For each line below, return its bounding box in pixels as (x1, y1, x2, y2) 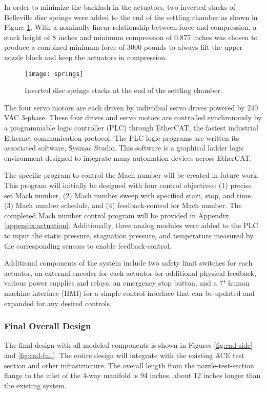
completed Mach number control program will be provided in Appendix (4, 210, 229, 220)
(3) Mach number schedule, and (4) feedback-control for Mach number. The (4, 200, 242, 211)
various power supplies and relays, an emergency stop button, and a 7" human (4, 277, 250, 288)
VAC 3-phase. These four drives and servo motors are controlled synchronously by (4, 112, 262, 123)
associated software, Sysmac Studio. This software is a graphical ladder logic (4, 142, 244, 153)
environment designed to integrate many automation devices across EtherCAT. (4, 152, 252, 163)
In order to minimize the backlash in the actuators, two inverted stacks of (4, 2, 236, 12)
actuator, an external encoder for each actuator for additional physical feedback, (4, 267, 256, 278)
